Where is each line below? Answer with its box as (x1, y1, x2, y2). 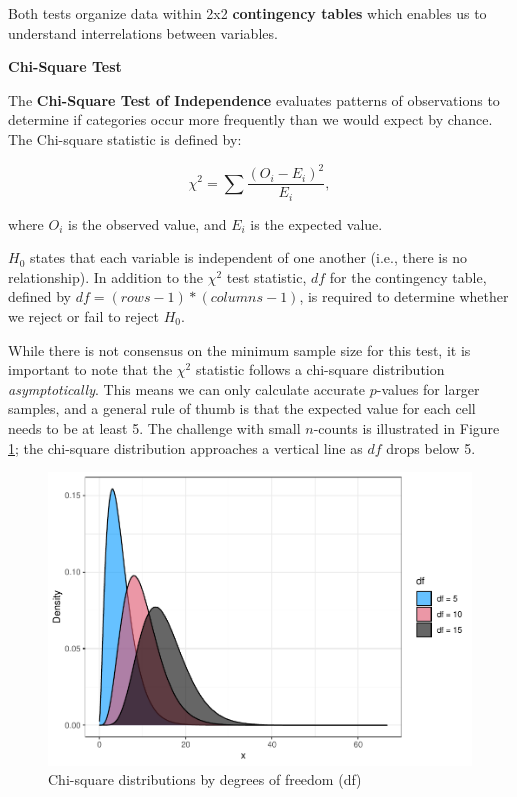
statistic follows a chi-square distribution (195, 359, 445, 380)
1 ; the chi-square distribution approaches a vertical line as (8, 437, 363, 458)
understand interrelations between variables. (8, 22, 278, 43)
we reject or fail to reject (8, 305, 159, 326)
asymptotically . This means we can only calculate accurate (8, 378, 365, 399)
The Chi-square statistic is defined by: (8, 128, 242, 149)
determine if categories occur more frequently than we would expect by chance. (8, 109, 493, 130)
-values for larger (376, 378, 480, 399)
